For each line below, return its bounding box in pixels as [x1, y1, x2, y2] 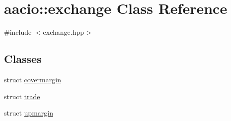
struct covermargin [4, 74, 61, 84]
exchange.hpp [43, 27, 84, 37]
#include [4, 27, 32, 37]
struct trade [4, 91, 40, 101]
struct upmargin [4, 108, 53, 118]
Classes [4, 51, 42, 66]
